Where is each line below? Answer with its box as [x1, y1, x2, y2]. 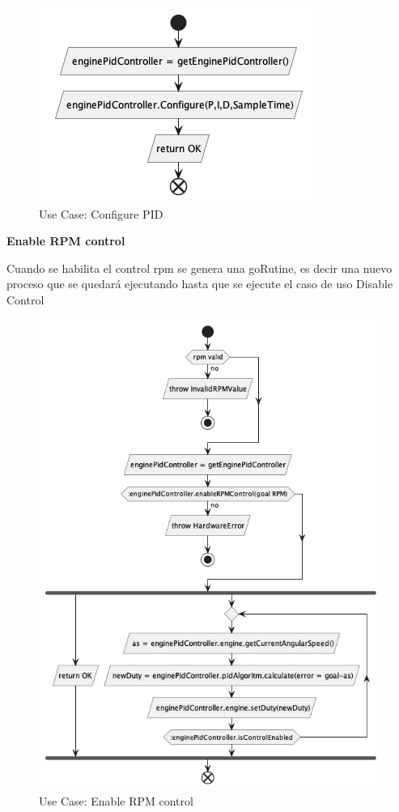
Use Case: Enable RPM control [39, 792, 193, 809]
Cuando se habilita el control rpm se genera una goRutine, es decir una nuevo [6, 259, 393, 276]
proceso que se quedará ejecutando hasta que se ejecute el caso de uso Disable [6, 275, 393, 292]
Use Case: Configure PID [39, 205, 163, 222]
